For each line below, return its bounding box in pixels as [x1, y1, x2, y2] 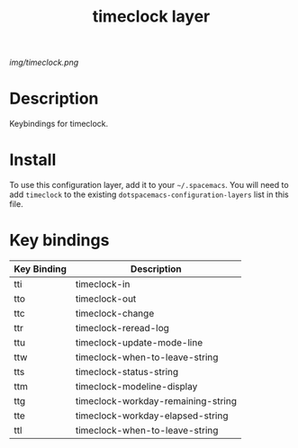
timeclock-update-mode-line [75, 336, 203, 348]
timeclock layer [92, 6, 211, 27]
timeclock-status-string [75, 366, 179, 378]
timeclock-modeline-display [75, 381, 198, 392]
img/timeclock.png [9, 57, 79, 68]
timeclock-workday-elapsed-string [75, 409, 229, 422]
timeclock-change [75, 308, 155, 319]
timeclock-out [75, 292, 137, 305]
